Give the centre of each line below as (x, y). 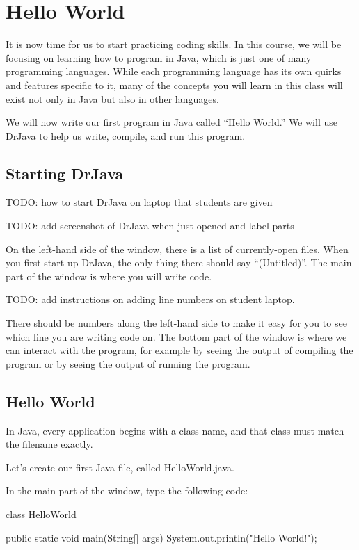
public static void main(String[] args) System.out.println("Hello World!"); (161, 537)
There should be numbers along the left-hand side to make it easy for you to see (176, 323)
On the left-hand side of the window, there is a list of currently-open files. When (177, 249)
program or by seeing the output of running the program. (128, 363)
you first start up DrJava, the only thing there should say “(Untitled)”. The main (179, 262)
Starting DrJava (65, 173)
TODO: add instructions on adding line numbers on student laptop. (150, 299)
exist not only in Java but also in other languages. (112, 98)
